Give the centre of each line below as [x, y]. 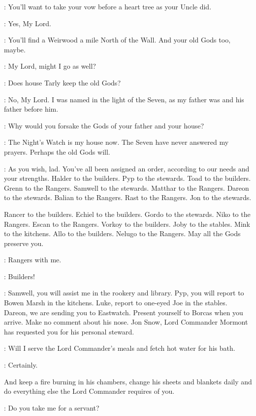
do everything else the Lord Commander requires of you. [89, 391]
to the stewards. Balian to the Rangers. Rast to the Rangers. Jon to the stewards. [128, 197]
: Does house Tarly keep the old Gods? [62, 82]
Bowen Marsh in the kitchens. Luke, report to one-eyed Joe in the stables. [116, 303]
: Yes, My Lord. [28, 23]
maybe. [15, 49]
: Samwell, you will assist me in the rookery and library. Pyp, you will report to [124, 293]
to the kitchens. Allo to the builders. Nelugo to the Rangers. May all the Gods [122, 233]
